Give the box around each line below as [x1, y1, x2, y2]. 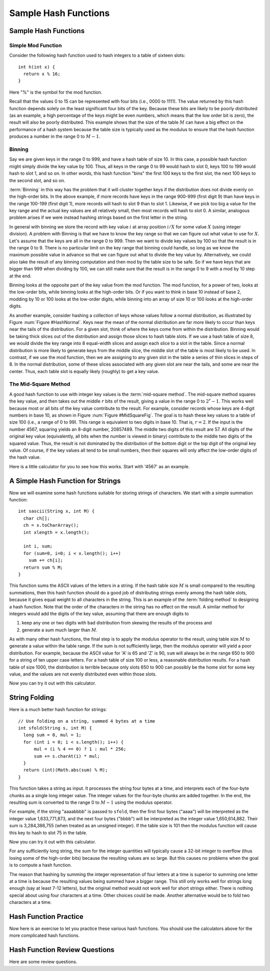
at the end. [9, 273, 32, 279]
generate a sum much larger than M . [21, 626, 97, 633]
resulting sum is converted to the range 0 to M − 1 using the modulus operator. [9, 799, 173, 805]
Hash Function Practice [9, 912, 83, 921]
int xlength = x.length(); [23, 529, 89, 535]
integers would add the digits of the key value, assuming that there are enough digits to [9, 610, 189, 616]
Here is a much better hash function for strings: [9, 707, 107, 713]
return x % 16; [23, 71, 60, 77]
